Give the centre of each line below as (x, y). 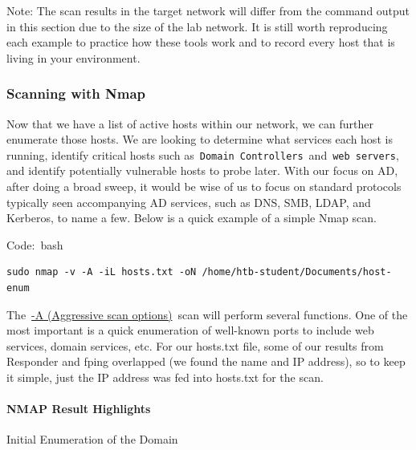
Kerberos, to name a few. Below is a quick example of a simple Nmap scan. (192, 218)
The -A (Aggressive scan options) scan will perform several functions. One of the (207, 314)
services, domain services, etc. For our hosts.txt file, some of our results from (195, 345)
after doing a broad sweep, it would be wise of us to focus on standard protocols (204, 186)
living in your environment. (73, 57)
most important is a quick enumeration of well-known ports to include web (190, 330)
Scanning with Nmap (76, 93)
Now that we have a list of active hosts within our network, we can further (190, 123)
